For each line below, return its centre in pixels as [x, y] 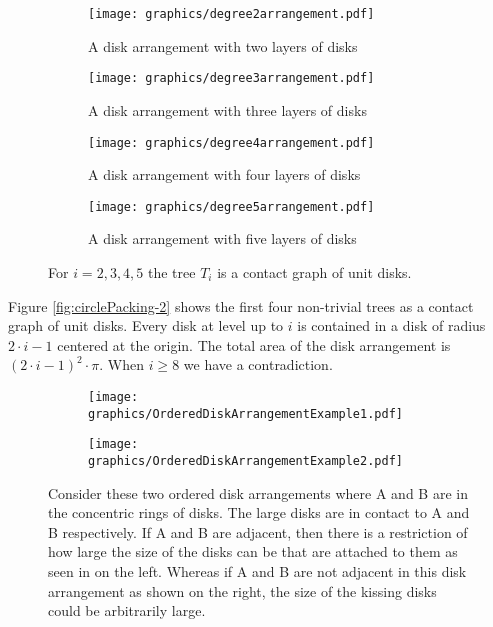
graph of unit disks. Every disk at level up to [146, 325]
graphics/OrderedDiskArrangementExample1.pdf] [245, 413]
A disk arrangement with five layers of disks [222, 238]
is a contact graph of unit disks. [314, 272]
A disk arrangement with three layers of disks [227, 109]
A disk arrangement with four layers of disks [224, 174]
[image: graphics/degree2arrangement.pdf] [231, 14]
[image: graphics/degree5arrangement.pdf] [231, 206]
